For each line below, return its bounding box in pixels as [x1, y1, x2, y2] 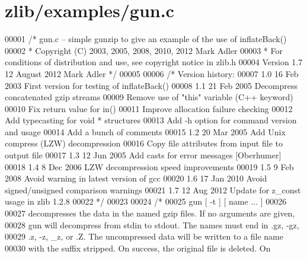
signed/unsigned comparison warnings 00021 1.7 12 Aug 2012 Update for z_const [5, 183, 301, 196]
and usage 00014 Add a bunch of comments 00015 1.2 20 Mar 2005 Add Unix [5, 125, 286, 138]
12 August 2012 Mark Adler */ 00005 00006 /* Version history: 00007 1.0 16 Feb [5, 67, 299, 79]
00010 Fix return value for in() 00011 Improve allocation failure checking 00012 [5, 102, 293, 114]
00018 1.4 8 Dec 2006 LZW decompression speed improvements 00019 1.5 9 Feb [5, 160, 294, 173]
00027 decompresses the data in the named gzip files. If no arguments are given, [5, 207, 295, 219]
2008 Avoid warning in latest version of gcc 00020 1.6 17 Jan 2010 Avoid [5, 172, 267, 184]
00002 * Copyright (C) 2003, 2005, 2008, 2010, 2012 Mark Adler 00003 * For [5, 44, 283, 56]
